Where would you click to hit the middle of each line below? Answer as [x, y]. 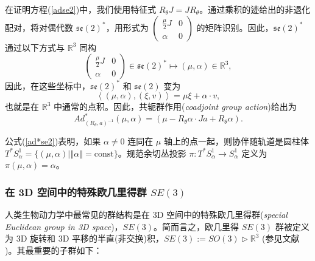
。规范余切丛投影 [152, 153]
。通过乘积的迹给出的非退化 [255, 9]
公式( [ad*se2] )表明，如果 [53, 141]
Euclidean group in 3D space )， [64, 226]
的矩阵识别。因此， [235, 27]
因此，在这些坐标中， [48, 85]
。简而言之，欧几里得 [196, 226]
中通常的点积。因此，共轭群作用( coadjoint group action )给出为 [175, 107]
